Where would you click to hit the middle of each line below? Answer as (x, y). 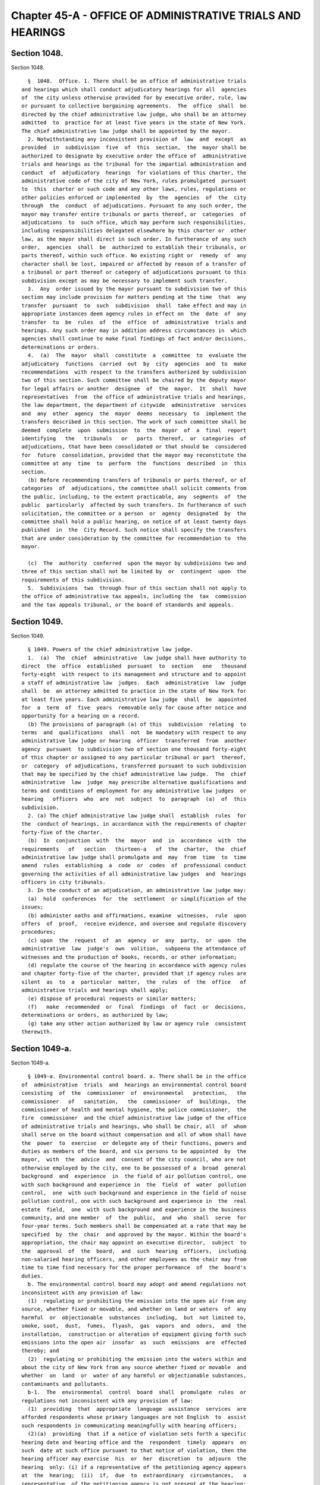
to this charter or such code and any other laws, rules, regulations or (134, 189)
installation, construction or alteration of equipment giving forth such (134, 1334)
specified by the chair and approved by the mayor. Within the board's (134, 1234)
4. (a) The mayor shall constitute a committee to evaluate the (137, 356)
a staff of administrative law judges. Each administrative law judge (134, 683)
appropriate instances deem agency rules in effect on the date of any (134, 314)
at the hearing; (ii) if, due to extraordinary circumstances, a (134, 1475)
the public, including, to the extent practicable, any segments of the (134, 497)
